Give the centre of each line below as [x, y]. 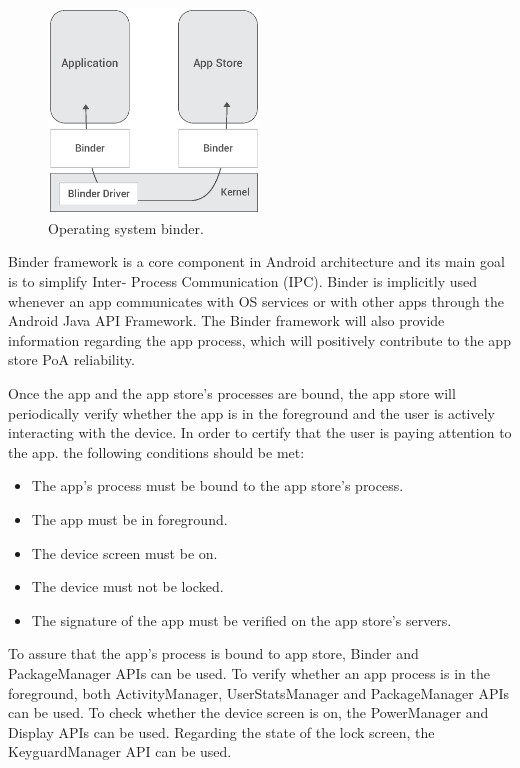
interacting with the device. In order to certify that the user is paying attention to [260, 432]
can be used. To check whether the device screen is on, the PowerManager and [248, 712]
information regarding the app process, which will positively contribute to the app [259, 339]
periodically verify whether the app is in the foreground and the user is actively [252, 412]
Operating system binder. [126, 227]
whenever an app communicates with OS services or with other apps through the [256, 300]
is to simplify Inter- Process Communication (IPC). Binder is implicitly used [242, 281]
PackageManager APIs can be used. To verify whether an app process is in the [249, 672]
